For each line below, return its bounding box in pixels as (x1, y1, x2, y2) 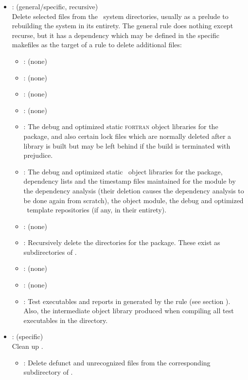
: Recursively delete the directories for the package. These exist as (23, 237, 220, 247)
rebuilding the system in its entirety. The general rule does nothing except (12, 20, 233, 31)
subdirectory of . (23, 367, 73, 377)
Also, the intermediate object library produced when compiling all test (23, 305, 234, 316)
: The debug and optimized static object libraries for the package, (23, 166, 223, 176)
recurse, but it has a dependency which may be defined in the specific (12, 30, 219, 40)
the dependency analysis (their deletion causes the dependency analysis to (23, 185, 244, 195)
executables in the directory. (23, 315, 108, 325)
